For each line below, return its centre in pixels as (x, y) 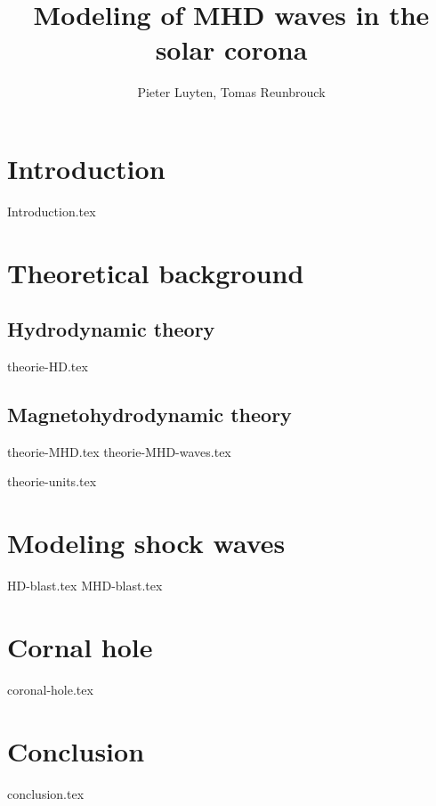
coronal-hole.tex (50, 689)
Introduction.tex (52, 211)
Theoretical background (156, 272)
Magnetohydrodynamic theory (149, 414)
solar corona (231, 49)
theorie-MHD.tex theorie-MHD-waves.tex (119, 451)
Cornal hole (80, 646)
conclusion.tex (46, 793)
